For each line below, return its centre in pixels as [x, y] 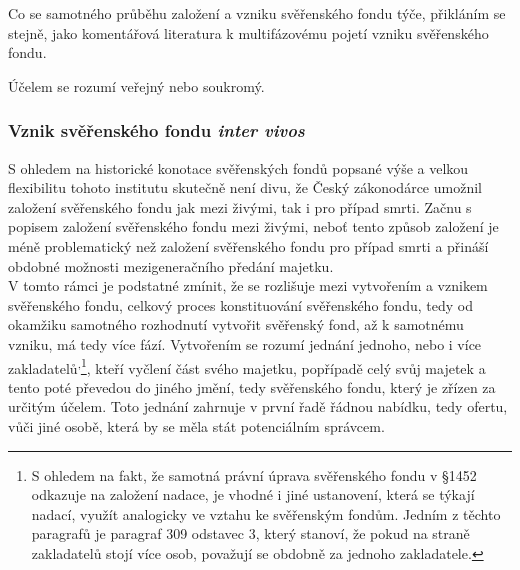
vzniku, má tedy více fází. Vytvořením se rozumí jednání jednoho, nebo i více [245, 343]
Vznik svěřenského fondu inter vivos [156, 130]
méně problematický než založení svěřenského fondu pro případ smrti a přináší [248, 245]
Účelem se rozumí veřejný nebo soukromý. [136, 85]
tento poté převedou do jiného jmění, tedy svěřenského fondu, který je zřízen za [252, 386]
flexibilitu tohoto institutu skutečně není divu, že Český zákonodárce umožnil [245, 187]
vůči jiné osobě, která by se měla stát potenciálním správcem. [196, 425]
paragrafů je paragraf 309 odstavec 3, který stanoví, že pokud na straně [250, 533]
